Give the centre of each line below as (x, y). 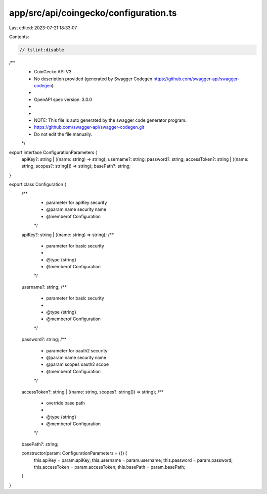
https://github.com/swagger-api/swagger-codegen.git (89, 127)
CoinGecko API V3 (53, 72)
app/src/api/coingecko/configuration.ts (93, 13)
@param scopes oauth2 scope (77, 364)
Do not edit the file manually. (63, 134)
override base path (66, 403)
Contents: (19, 37)
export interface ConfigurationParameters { (53, 152)
